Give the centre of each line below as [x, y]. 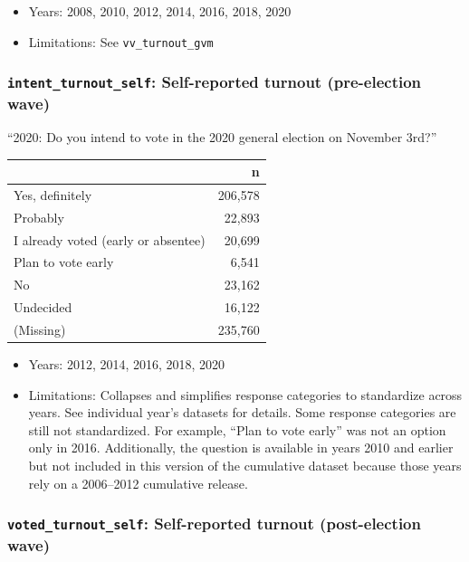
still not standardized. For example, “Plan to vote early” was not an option [237, 429]
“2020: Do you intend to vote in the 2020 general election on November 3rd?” [222, 136]
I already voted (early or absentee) [110, 239]
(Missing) [40, 329]
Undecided [43, 307]
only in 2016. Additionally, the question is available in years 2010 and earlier [241, 448]
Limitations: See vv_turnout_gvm [121, 41]
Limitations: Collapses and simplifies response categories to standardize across [245, 394]
